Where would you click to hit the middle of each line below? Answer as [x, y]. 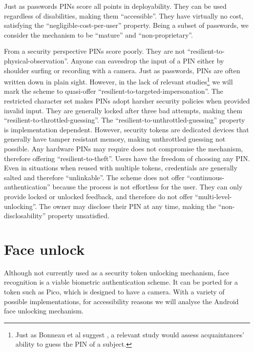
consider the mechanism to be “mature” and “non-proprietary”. [98, 34]
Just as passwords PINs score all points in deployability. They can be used [115, 6]
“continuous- [206, 177]
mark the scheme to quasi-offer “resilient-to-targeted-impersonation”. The [114, 91]
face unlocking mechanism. [44, 311]
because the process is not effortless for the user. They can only [148, 187]
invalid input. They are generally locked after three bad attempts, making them [123, 110]
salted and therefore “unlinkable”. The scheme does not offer [94, 177]
